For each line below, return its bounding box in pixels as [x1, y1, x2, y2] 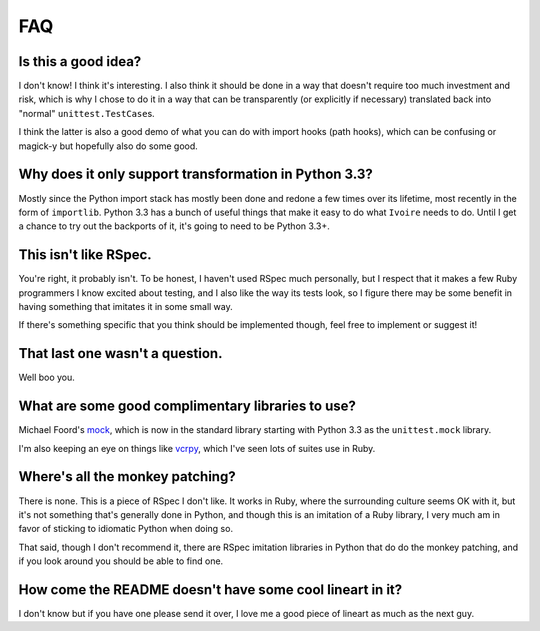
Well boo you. [18, 371, 75, 384]
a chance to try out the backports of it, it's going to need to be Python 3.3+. [18, 220, 330, 232]
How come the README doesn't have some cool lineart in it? [18, 581, 403, 598]
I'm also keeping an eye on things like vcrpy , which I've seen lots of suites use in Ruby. [18, 442, 376, 454]
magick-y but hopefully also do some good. [18, 140, 199, 152]
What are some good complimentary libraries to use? [18, 398, 357, 415]
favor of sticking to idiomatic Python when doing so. [18, 523, 234, 535]
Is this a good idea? [18, 53, 142, 70]
